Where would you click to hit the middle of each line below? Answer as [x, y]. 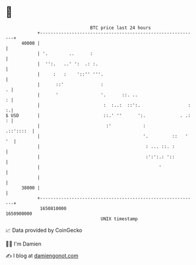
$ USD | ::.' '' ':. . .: [98, 115]
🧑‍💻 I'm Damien [24, 244]
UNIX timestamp [119, 219]
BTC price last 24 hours [120, 28]
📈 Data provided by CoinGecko [44, 230]
